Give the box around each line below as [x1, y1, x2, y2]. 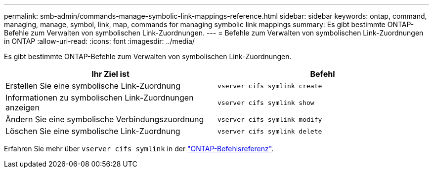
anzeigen [5, 103, 40, 112]
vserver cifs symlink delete [217, 127, 322, 135]
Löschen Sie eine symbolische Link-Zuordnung [5, 126, 180, 136]
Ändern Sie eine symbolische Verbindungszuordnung [5, 114, 204, 124]
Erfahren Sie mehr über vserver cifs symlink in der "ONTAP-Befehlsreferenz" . [4, 144, 274, 153]
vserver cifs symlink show [217, 99, 314, 106]
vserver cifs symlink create [217, 82, 322, 90]
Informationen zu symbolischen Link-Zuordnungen [5, 93, 194, 103]
